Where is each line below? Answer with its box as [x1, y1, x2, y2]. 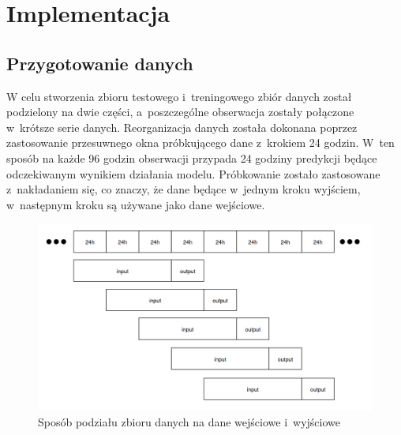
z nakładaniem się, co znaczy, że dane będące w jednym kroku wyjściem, [6, 181, 361, 197]
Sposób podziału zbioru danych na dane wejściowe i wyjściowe [38, 413, 340, 429]
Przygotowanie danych [6, 51, 193, 75]
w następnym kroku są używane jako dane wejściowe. [6, 196, 265, 212]
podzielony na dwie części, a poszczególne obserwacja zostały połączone [6, 103, 354, 120]
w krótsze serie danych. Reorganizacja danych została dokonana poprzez [6, 118, 358, 135]
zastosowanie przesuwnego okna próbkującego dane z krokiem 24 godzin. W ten [6, 134, 395, 151]
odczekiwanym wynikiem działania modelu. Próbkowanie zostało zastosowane [6, 165, 380, 182]
